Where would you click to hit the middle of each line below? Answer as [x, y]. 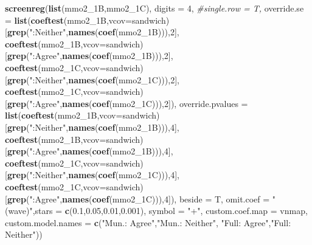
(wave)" [19, 211]
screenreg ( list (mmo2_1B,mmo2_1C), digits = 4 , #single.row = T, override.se [154, 8]
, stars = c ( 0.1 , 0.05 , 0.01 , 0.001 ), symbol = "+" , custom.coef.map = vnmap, [170, 211]
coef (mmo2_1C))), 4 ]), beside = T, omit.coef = [181, 198]
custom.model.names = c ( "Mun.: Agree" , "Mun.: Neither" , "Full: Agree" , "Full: [148, 222]
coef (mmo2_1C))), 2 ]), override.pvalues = [170, 103]
